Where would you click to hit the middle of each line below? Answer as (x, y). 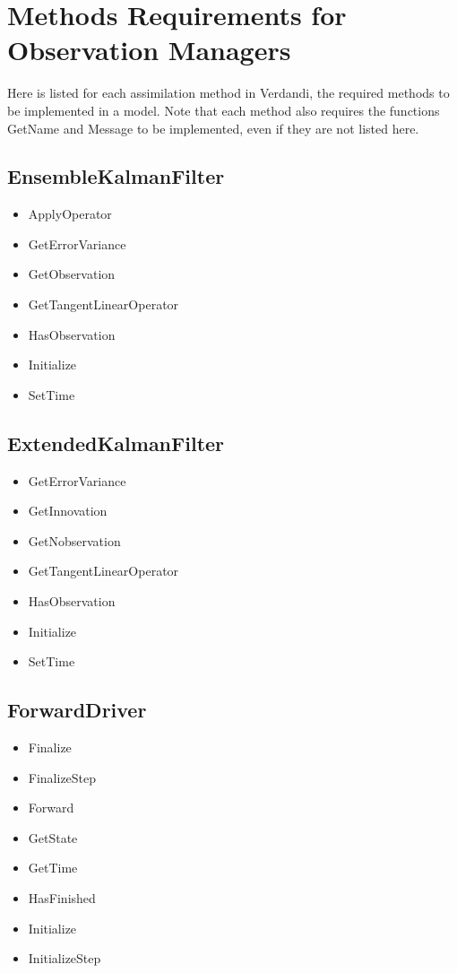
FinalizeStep (62, 777)
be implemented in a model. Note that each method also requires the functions (224, 110)
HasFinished (62, 897)
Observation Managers (149, 50)
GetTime (53, 868)
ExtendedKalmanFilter (116, 443)
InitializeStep (65, 958)
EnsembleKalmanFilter (116, 176)
